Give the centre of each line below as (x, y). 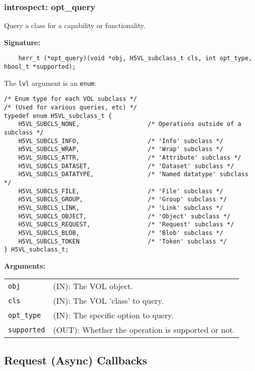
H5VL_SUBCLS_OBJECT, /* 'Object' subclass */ (124, 216)
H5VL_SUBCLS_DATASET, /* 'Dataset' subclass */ (126, 166)
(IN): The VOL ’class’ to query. (108, 301)
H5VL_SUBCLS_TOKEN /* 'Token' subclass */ (122, 241)
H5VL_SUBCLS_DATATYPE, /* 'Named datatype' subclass (133, 174)
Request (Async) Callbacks (76, 360)
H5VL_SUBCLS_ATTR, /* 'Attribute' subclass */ (130, 157)
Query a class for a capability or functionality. (75, 25)
